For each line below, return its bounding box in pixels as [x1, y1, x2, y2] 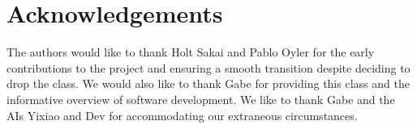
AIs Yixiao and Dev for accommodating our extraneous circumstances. [6, 106, 358, 123]
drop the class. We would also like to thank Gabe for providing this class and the [6, 75, 410, 92]
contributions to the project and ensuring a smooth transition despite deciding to [6, 59, 411, 76]
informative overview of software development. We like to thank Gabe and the [6, 90, 395, 107]
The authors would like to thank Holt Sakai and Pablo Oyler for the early [6, 44, 375, 60]
